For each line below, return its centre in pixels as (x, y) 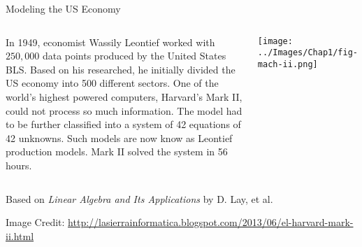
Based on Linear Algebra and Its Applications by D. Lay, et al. (139, 198)
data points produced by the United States (134, 56)
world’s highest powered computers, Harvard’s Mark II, (124, 96)
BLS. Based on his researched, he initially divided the (121, 69)
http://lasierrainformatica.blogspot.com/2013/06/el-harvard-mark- (211, 222)
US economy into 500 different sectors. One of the (112, 83)
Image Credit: (35, 222)
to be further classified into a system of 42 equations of (123, 124)
